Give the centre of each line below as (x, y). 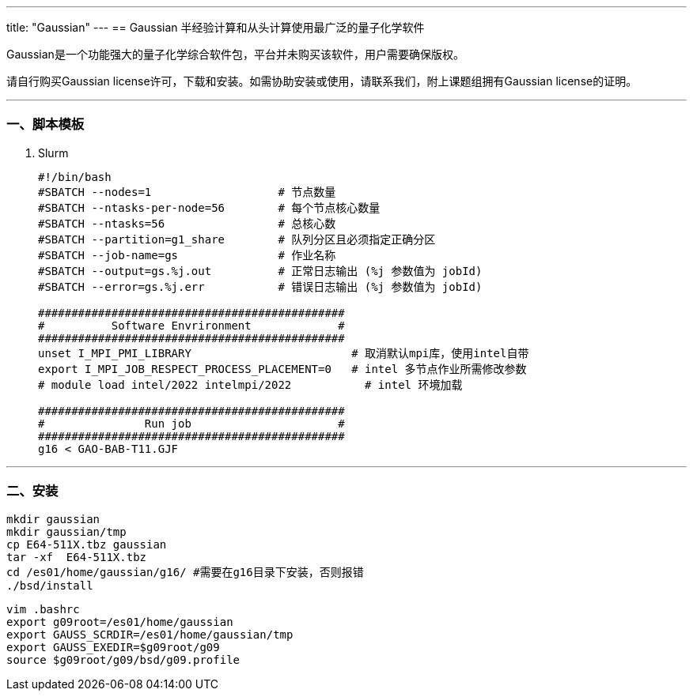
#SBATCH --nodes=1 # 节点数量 (187, 192)
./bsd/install (50, 585)
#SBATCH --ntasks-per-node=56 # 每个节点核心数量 (209, 207)
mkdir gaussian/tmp (66, 531)
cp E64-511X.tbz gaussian (87, 544)
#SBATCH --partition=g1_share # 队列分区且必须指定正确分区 (237, 239)
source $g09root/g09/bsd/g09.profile (123, 659)
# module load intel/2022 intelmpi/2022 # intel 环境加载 (250, 384)
